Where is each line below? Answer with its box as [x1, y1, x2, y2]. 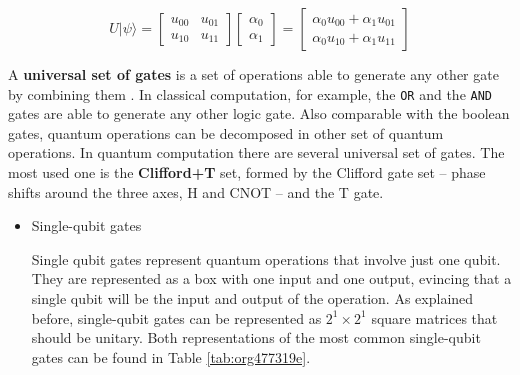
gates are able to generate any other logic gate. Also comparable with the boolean [8, 103, 510, 124]
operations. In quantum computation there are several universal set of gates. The [8, 142, 505, 163]
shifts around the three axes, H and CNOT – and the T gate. [8, 181, 384, 202]
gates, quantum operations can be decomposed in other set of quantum [8, 122, 444, 143]
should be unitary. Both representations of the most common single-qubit [31, 327, 481, 348]
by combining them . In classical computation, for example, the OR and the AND [8, 83, 492, 104]
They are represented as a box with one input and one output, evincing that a [31, 268, 512, 289]
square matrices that [371, 307, 498, 328]
